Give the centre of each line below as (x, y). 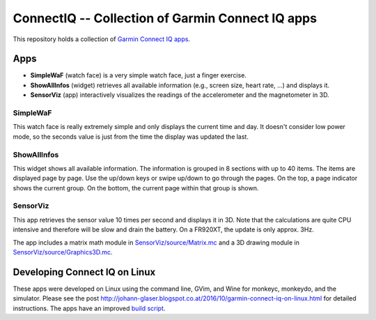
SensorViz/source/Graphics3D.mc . (63, 252)
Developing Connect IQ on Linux (84, 272)
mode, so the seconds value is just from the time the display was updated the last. (131, 137)
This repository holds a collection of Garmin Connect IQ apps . (102, 39)
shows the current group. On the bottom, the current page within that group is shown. (136, 188)
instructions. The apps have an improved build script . (89, 308)
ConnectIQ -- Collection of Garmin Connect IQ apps (165, 18)
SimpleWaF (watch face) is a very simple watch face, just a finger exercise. (139, 75)
